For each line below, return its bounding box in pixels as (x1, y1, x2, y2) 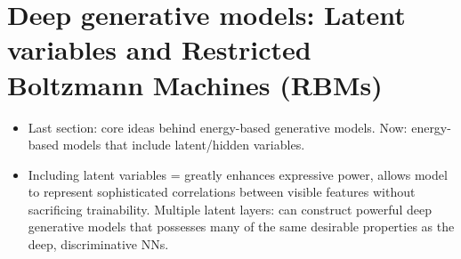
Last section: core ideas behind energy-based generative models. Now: (28, 117, 408, 136)
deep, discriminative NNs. (28, 235, 169, 254)
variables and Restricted (7, 31, 311, 68)
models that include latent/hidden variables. (62, 135, 305, 154)
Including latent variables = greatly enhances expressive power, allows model (28, 165, 448, 183)
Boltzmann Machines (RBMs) (7, 66, 383, 102)
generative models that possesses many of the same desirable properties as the (28, 217, 455, 236)
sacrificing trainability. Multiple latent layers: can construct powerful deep (28, 199, 432, 218)
